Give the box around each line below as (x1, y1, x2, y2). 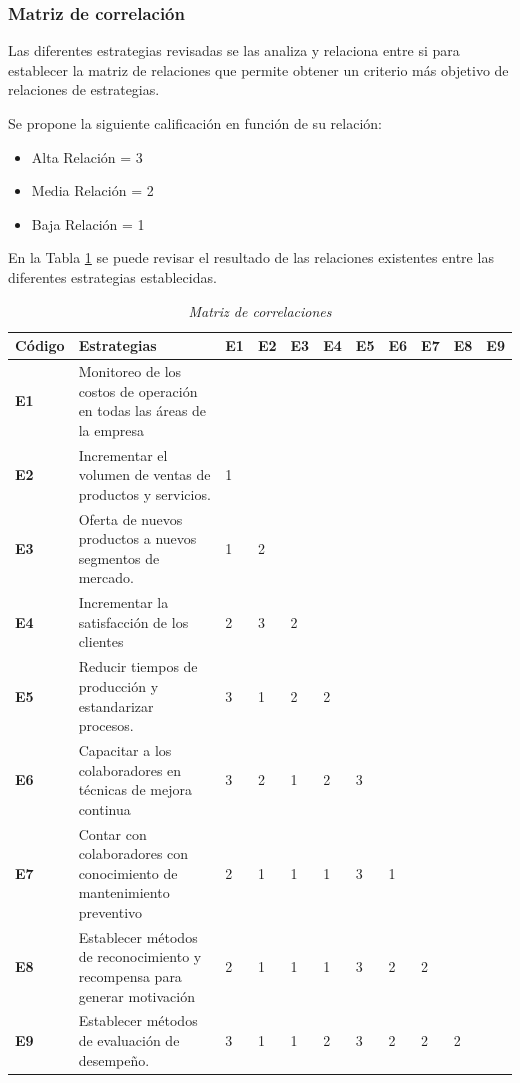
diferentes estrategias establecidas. (8, 266, 217, 287)
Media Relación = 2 (31, 180, 154, 201)
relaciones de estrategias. (8, 79, 160, 100)
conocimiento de (78, 862, 178, 883)
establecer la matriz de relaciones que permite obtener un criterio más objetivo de (8, 59, 509, 80)
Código (15, 335, 65, 356)
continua (78, 798, 131, 819)
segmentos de (78, 547, 160, 568)
